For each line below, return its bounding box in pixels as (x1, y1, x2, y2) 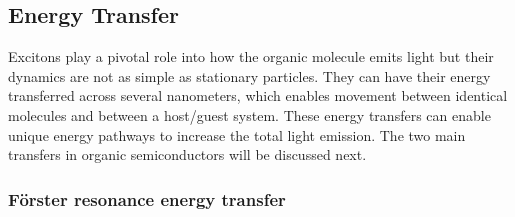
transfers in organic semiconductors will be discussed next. (8, 144, 367, 165)
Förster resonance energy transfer (8, 186, 286, 211)
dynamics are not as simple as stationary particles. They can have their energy (8, 65, 491, 86)
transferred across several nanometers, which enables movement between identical (8, 85, 508, 106)
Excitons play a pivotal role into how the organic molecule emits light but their (8, 46, 494, 67)
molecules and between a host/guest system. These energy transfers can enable (8, 104, 491, 125)
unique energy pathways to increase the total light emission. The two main (8, 124, 466, 145)
